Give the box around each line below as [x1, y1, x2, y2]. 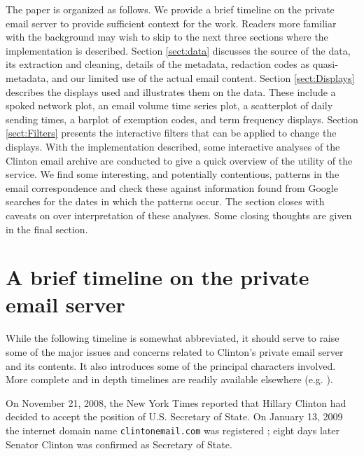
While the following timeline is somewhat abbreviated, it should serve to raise [6, 331, 339, 345]
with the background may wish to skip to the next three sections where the [6, 29, 328, 44]
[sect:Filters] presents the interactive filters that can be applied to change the [6, 125, 337, 140]
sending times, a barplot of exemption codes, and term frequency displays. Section [6, 111, 358, 126]
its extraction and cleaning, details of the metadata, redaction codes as [6, 57, 309, 71]
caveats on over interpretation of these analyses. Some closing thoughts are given [6, 207, 352, 222]
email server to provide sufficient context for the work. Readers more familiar [6, 15, 337, 30]
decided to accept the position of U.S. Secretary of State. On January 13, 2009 [6, 409, 343, 424]
